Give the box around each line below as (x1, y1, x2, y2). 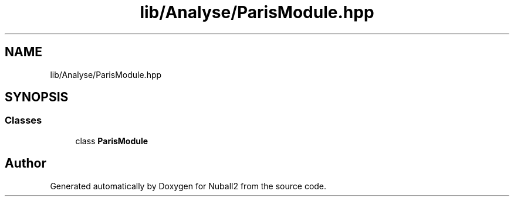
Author (5, 156, 46, 171)
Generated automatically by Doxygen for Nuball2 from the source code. (50, 180, 327, 191)
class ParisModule (75, 135, 148, 146)
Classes (5, 114, 42, 127)
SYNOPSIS (5, 90, 69, 105)
